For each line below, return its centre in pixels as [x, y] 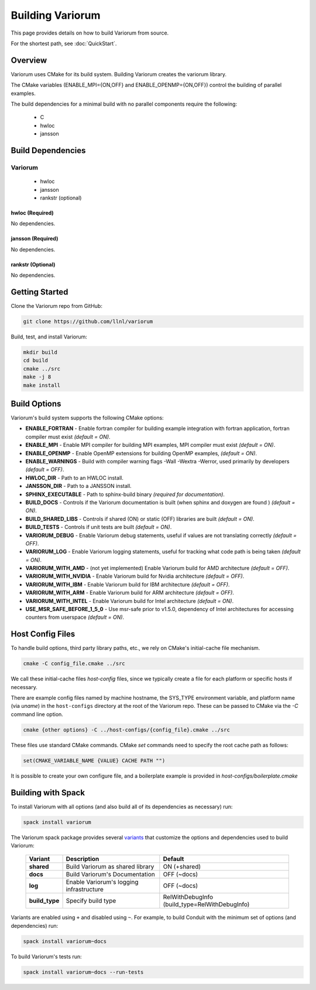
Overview [29, 60]
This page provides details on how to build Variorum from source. [90, 33]
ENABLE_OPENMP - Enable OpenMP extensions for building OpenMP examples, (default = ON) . [141, 453]
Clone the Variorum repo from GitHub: [56, 306]
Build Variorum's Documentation [110, 874]
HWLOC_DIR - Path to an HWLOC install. [75, 477]
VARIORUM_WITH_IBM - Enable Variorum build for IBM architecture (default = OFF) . [128, 584]
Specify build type [91, 901]
